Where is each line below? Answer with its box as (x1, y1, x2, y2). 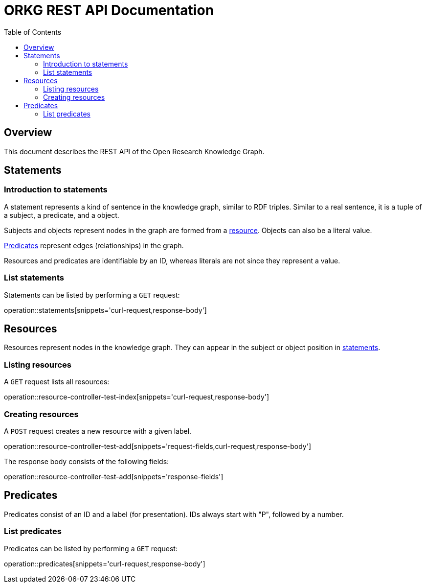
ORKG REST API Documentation (4, 2, 214, 19)
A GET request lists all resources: (4, 377, 110, 386)
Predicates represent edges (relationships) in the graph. (4, 241, 184, 250)
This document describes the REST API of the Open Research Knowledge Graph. (4, 147, 265, 156)
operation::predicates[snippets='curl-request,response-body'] (4, 559, 205, 568)
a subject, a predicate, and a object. (4, 211, 119, 219)
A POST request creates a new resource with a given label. (4, 426, 192, 435)
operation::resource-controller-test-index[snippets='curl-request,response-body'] (4, 393, 269, 401)
